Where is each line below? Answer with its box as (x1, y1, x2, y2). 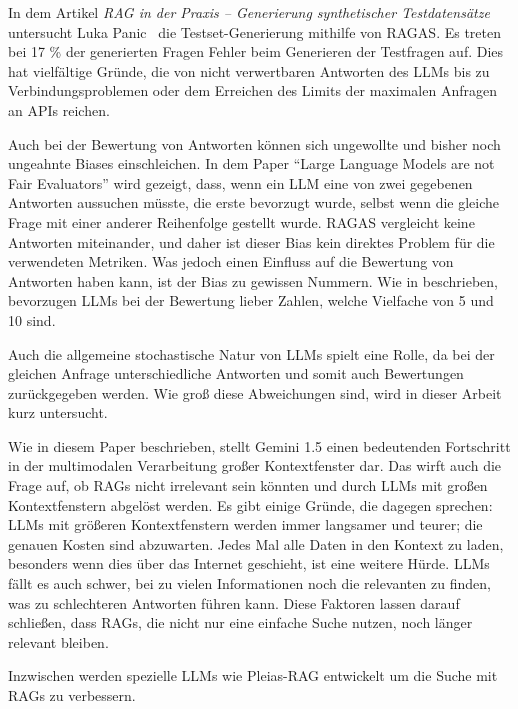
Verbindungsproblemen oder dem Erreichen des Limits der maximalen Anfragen (8, 80, 497, 101)
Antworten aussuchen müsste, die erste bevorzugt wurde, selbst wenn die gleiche (8, 192, 500, 213)
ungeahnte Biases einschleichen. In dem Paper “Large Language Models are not (8, 153, 495, 174)
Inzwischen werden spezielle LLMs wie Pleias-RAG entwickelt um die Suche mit (8, 665, 498, 686)
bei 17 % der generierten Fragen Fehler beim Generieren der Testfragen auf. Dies (8, 41, 504, 62)
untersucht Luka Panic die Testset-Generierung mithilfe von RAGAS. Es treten (8, 21, 502, 42)
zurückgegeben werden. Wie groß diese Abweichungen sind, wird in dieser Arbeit (8, 382, 502, 403)
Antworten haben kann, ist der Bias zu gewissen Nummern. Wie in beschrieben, (8, 270, 498, 291)
